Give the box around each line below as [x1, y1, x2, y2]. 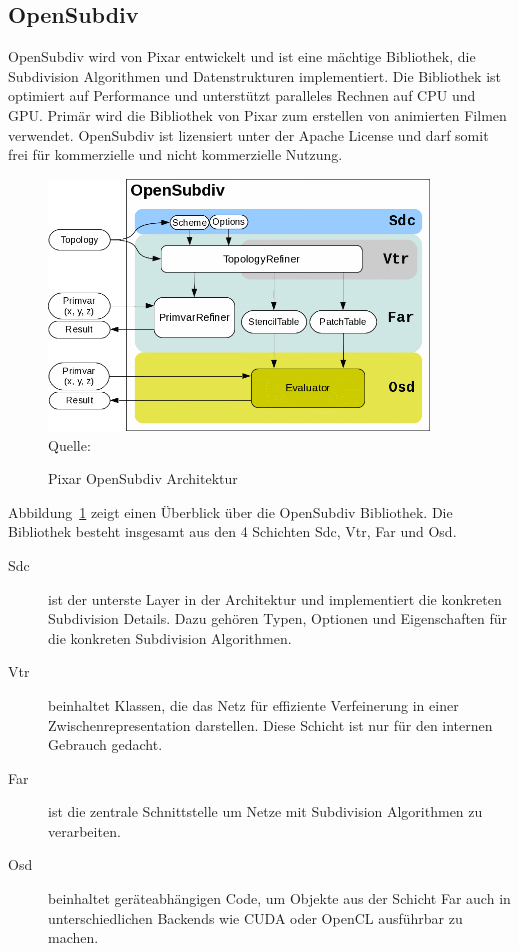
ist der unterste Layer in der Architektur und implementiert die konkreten [48, 588, 502, 609]
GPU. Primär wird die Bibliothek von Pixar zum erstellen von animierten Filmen [8, 104, 507, 125]
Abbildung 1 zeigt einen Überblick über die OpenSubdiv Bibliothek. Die [8, 501, 453, 522]
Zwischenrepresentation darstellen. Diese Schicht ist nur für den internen [48, 714, 493, 735]
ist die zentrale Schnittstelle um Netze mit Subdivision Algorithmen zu [48, 801, 483, 822]
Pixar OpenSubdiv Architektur [48, 468, 238, 489]
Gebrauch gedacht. [48, 734, 163, 755]
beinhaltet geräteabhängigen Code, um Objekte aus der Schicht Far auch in [48, 888, 511, 909]
